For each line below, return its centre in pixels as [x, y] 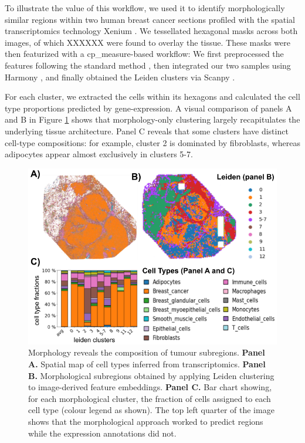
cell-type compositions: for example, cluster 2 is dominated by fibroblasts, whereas [152, 142]
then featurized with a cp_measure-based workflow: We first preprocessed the [144, 54]
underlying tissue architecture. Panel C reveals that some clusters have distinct [147, 131]
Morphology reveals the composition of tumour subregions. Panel [147, 352]
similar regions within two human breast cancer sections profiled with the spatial [150, 19]
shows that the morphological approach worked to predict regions [146, 422]
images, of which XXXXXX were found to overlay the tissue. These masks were [148, 42]
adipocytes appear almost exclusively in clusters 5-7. [99, 154]
